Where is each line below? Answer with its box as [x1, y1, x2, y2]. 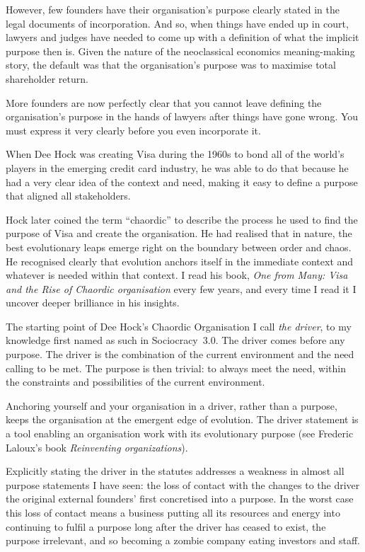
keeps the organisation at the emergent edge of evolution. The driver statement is [6, 412, 359, 427]
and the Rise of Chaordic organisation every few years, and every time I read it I [6, 281, 357, 296]
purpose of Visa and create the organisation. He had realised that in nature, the [6, 226, 352, 241]
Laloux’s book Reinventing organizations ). [6, 439, 188, 454]
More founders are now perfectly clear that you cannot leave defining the [6, 95, 322, 110]
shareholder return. [6, 71, 88, 86]
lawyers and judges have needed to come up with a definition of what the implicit [6, 30, 359, 45]
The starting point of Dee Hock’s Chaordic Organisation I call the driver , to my [6, 318, 352, 333]
